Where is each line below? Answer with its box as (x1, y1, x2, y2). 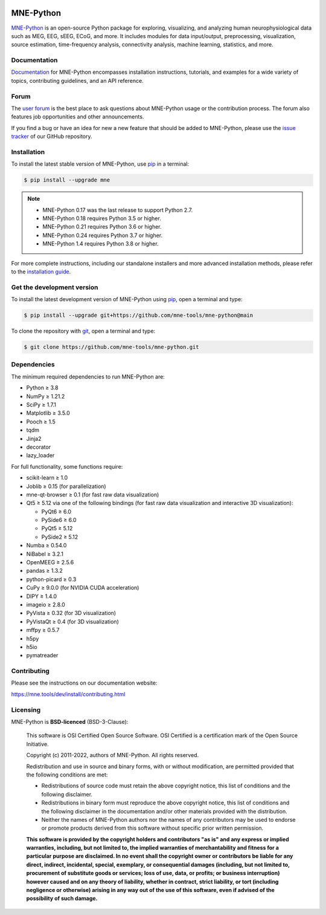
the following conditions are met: (26, 771, 108, 778)
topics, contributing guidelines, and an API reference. (11, 77, 144, 84)
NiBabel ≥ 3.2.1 (26, 550, 63, 558)
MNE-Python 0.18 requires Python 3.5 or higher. (42, 215, 161, 222)
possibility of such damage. (26, 895, 98, 902)
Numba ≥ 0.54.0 (26, 542, 67, 549)
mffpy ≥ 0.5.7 (26, 627, 60, 634)
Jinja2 (26, 435, 42, 442)
